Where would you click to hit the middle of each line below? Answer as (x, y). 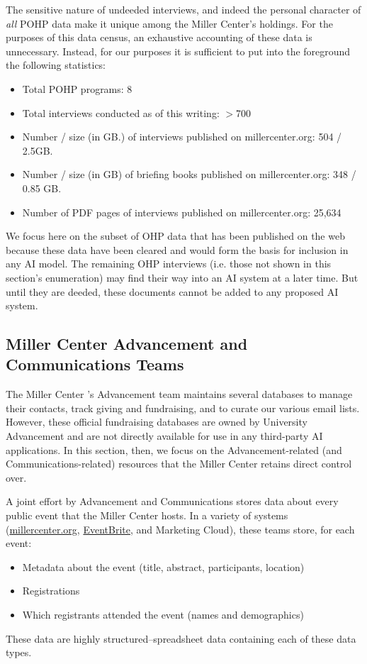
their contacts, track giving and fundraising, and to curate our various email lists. (183, 408)
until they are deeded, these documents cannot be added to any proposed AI (172, 291)
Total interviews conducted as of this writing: (121, 112)
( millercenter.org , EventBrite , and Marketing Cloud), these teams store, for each (180, 529)
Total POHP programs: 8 (77, 88)
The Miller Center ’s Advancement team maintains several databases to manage (179, 394)
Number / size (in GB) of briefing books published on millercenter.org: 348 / (189, 174)
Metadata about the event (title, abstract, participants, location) (163, 566)
